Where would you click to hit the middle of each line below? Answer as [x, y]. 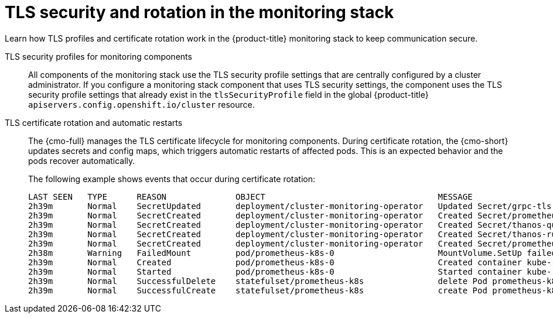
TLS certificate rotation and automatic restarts [94, 122]
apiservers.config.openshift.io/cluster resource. [141, 104]
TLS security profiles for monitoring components [98, 56]
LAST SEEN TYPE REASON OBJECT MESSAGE [250, 196]
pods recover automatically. [82, 160]
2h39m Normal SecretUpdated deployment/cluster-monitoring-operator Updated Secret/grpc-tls [290, 206]
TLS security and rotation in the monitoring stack [199, 12]
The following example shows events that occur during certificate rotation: [172, 179]
